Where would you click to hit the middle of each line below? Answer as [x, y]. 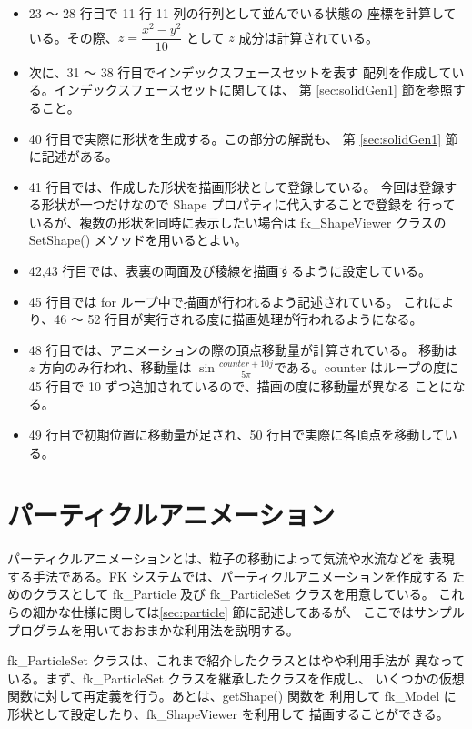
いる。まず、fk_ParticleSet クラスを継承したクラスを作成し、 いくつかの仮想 [236, 678]
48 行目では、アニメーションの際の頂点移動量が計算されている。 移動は [243, 349]
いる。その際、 [73, 37]
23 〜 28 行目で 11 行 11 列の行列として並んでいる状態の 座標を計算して [242, 13]
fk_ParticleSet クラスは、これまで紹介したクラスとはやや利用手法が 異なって [236, 660]
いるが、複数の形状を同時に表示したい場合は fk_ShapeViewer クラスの [237, 222]
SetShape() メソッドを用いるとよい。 [138, 240]
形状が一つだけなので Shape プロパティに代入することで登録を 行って [248, 204]
